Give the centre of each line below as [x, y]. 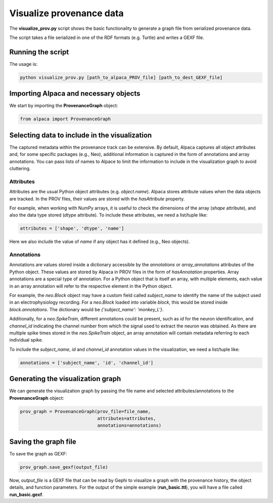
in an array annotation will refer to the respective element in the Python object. [91, 286]
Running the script [39, 52]
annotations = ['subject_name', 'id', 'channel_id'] [87, 363]
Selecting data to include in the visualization [81, 135]
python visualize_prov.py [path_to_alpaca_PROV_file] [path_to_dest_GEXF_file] [121, 77]
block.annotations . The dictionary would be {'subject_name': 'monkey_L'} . [86, 309]
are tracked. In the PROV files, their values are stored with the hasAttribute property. [97, 199]
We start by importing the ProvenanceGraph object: [64, 106]
